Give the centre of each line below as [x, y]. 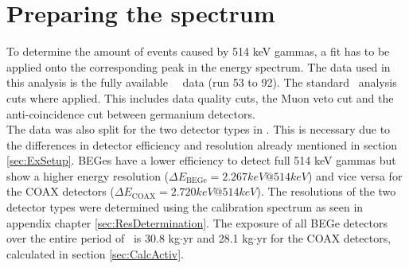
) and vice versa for [355, 175]
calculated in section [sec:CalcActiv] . [95, 253]
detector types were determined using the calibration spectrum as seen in [185, 207]
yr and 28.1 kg [218, 238]
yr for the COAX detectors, [324, 238]
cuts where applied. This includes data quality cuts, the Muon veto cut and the [200, 97]
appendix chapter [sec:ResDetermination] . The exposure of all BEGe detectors [197, 222]
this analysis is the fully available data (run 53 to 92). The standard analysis [202, 82]
